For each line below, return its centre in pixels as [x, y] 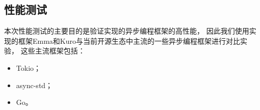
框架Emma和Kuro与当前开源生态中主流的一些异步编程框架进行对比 [129, 40]
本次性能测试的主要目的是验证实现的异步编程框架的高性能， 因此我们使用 [127, 31]
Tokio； [29, 67]
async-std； [34, 85]
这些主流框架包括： [53, 51]
